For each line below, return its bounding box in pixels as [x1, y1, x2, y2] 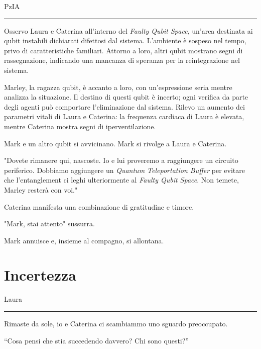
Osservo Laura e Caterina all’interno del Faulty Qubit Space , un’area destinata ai [4, 25, 253, 36]
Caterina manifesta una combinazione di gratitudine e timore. [4, 201, 194, 212]
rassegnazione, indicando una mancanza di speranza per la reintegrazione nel [4, 55, 240, 65]
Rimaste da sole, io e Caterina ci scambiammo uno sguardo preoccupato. [4, 318, 228, 328]
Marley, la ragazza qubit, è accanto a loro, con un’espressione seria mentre [4, 81, 232, 92]
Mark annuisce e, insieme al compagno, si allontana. [4, 235, 164, 245]
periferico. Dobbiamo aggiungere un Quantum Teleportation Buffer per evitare [4, 164, 245, 175]
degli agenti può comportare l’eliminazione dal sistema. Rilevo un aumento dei [4, 101, 245, 112]
